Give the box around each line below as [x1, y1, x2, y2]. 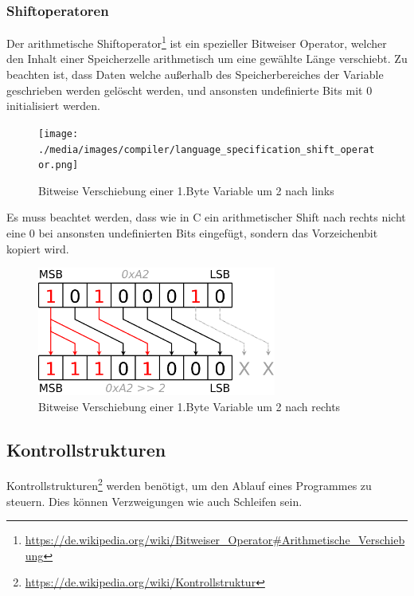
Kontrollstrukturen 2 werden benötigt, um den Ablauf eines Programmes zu [6, 475, 372, 494]
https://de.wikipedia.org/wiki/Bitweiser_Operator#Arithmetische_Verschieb [25, 531, 405, 548]
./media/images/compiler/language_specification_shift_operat [38, 143, 375, 155]
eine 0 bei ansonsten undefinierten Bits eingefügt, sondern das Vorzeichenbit [6, 225, 378, 241]
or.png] [38, 159, 79, 171]
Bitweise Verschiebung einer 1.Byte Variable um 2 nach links [38, 182, 334, 198]
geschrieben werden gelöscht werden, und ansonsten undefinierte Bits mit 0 [6, 81, 373, 98]
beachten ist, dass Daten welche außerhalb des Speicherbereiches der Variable [6, 66, 384, 83]
